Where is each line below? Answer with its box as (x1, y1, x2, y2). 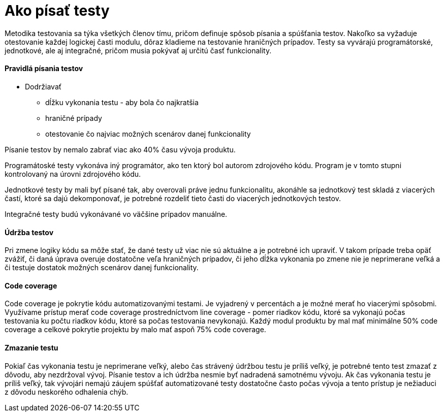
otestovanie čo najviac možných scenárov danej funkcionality (45, 129, 251, 138)
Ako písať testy (5, 2, 110, 19)
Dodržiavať (25, 82, 62, 91)
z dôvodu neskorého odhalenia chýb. (5, 387, 129, 396)
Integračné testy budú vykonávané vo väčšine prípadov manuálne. (5, 209, 228, 218)
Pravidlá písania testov (5, 64, 83, 73)
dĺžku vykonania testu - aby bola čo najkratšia (45, 98, 199, 107)
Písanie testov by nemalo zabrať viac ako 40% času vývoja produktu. (5, 145, 236, 154)
